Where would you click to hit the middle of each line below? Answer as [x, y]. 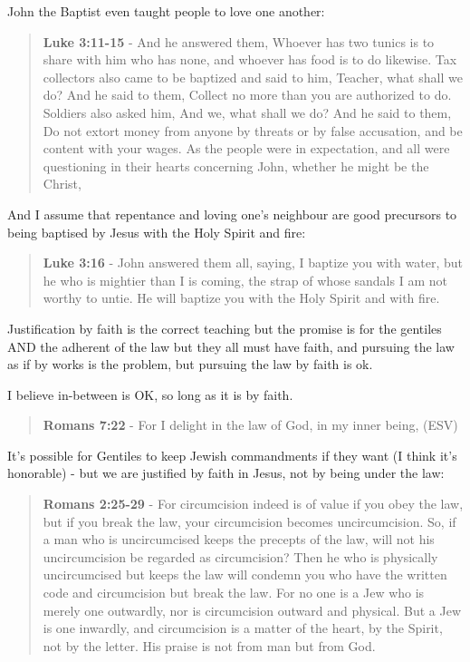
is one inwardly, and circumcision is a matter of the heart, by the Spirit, [243, 628]
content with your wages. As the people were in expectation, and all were [246, 148]
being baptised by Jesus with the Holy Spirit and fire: [157, 232]
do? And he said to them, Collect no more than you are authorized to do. [247, 95]
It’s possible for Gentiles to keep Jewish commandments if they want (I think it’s [232, 455]
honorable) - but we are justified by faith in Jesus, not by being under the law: [226, 473]
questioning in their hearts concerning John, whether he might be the [236, 165]
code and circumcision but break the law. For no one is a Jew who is [234, 593]
